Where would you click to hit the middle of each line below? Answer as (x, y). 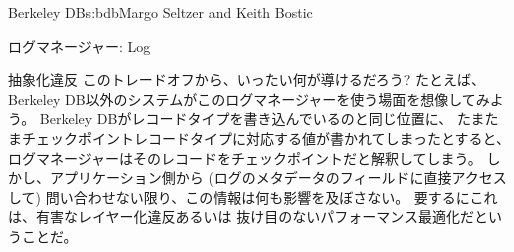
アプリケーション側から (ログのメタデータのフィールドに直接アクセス (278, 177)
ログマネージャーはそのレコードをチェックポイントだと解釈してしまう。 (245, 157)
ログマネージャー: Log (79, 45)
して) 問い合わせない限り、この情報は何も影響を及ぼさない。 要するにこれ (253, 196)
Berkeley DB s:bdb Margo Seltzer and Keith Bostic (160, 12)
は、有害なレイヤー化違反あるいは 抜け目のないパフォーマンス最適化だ (241, 216)
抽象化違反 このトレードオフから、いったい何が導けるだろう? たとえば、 (247, 79)
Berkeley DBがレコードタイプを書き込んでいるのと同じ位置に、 (246, 118)
